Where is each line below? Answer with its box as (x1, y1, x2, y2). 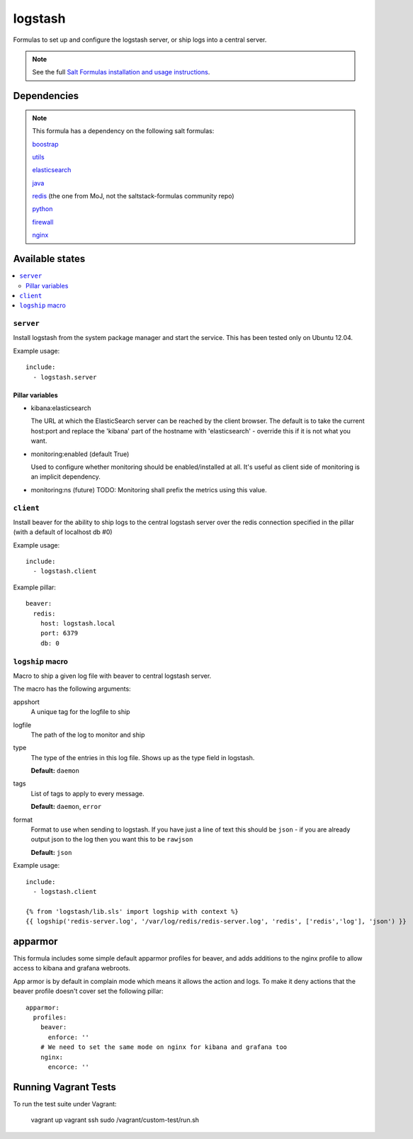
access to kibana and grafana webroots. (13, 964, 131, 973)
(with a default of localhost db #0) (13, 528, 113, 536)
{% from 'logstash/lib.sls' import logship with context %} (26, 907, 239, 915)
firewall (32, 217, 54, 226)
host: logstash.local (40, 620, 116, 628)
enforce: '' (47, 1033, 90, 1041)
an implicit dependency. (30, 472, 101, 481)
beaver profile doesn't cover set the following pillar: (13, 987, 164, 995)
